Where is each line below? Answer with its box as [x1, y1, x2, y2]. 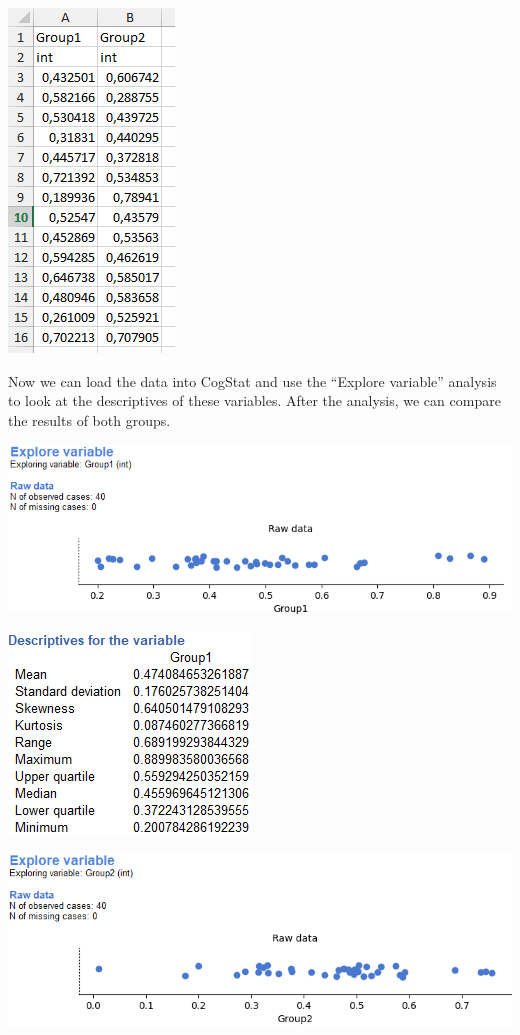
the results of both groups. [8, 409, 171, 430]
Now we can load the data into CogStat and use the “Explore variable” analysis [8, 370, 497, 391]
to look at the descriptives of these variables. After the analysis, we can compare [8, 390, 501, 411]
